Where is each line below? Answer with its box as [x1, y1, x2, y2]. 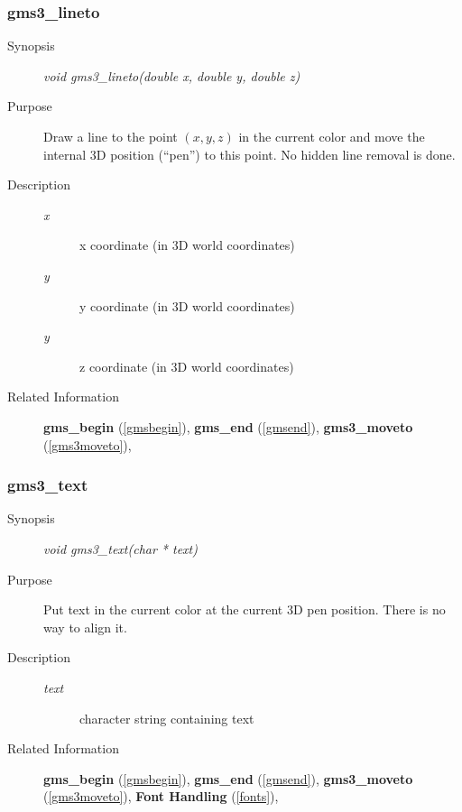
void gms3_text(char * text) [43, 539, 198, 558]
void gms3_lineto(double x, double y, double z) [43, 66, 300, 85]
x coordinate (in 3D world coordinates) [79, 235, 295, 254]
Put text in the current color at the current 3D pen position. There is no [43, 600, 446, 619]
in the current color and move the [238, 127, 425, 145]
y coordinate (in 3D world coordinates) [79, 296, 295, 315]
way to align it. [43, 617, 127, 636]
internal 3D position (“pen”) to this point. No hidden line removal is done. [43, 144, 456, 163]
